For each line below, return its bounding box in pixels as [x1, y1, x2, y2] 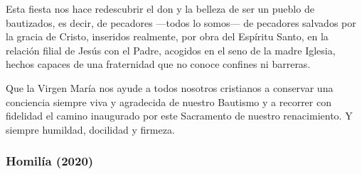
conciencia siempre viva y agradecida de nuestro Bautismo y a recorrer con [6, 94, 331, 109]
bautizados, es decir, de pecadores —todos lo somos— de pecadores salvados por [6, 15, 356, 30]
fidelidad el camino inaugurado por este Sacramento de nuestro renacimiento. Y [6, 108, 353, 123]
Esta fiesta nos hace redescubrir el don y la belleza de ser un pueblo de [6, 1, 314, 16]
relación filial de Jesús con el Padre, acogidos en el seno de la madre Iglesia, [6, 42, 336, 57]
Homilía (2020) [6, 152, 94, 170]
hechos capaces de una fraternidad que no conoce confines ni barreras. [6, 57, 311, 71]
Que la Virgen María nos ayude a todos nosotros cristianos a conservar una [6, 80, 334, 95]
